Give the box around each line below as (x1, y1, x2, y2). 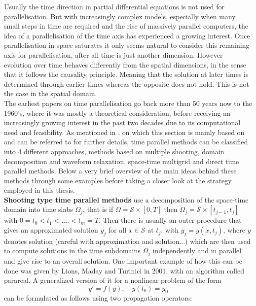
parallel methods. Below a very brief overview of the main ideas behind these (4, 166, 237, 176)
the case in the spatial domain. (4, 88, 97, 99)
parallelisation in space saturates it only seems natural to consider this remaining (4, 40, 250, 50)
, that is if (83, 204, 113, 214)
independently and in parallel (152, 245, 242, 256)
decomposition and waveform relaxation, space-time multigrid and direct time (4, 156, 239, 166)
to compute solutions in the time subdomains (4, 245, 141, 256)
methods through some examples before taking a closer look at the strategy (4, 175, 232, 185)
